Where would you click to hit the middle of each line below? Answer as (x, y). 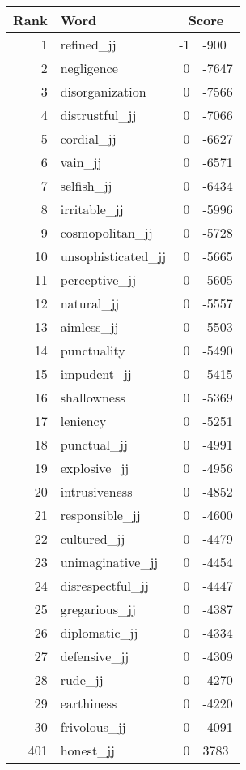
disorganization (103, 91)
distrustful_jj (98, 115)
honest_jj (87, 750)
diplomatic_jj (99, 632)
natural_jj (90, 303)
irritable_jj (92, 209)
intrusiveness (96, 491)
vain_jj (81, 162)
